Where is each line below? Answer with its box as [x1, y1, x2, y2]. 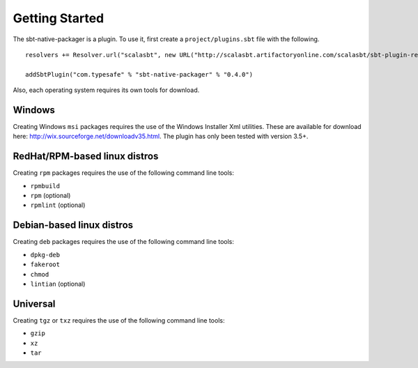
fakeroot [30, 261, 61, 268]
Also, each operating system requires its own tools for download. [13, 86, 200, 94]
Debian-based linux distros [13, 220, 134, 231]
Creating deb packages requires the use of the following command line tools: [13, 238, 235, 246]
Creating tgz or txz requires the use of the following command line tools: [13, 316, 225, 324]
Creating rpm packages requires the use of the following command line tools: [13, 169, 235, 177]
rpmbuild [30, 182, 61, 190]
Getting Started [13, 10, 104, 26]
